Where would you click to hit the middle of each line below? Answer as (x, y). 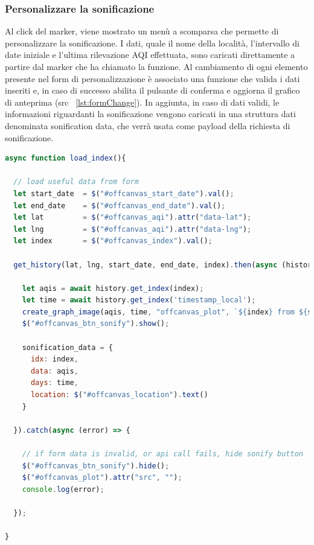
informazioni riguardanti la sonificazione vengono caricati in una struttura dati (150, 114)
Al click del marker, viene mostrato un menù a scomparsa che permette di (142, 31)
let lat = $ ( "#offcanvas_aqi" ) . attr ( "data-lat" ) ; (133, 218)
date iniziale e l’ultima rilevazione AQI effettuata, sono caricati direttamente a (150, 55)
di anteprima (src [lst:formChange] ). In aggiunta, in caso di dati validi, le (142, 102)
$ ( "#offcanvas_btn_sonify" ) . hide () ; (96, 466)
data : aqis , (54, 371)
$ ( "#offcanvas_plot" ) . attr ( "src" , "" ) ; (102, 478)
